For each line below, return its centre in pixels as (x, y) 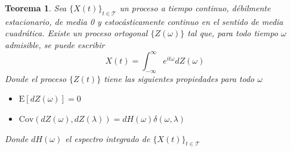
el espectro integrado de (108, 138)
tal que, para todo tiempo (233, 33)
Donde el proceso (36, 78)
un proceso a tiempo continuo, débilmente (195, 8)
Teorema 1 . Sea (36, 8)
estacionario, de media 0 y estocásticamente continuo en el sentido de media (144, 21)
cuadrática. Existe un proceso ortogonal (76, 33)
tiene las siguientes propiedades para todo (179, 78)
